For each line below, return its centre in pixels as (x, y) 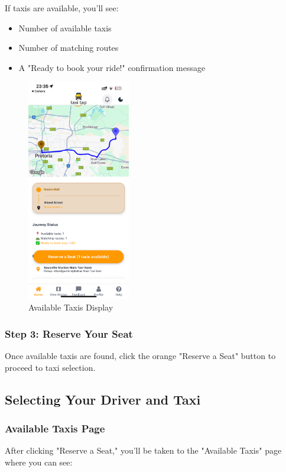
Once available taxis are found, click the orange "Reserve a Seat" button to (140, 355)
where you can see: (39, 462)
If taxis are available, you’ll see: (62, 8)
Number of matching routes (69, 48)
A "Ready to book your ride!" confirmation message (112, 67)
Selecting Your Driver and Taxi (103, 399)
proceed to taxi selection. (50, 367)
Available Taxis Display (71, 307)
